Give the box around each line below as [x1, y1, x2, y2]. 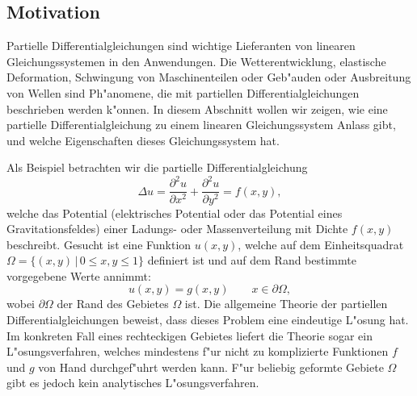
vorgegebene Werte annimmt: [6, 267, 151, 284]
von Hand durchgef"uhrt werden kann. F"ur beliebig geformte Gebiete [38, 358, 384, 375]
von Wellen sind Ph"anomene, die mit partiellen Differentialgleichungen [6, 84, 360, 101]
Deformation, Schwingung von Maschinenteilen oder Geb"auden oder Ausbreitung [6, 69, 411, 85]
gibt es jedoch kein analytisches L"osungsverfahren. [6, 374, 259, 391]
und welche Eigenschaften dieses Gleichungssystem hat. [6, 131, 280, 148]
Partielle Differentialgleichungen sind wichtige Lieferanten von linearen [6, 37, 356, 54]
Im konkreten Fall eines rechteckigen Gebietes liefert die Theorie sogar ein [6, 327, 373, 344]
